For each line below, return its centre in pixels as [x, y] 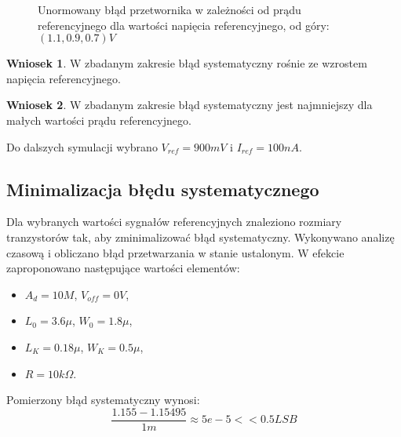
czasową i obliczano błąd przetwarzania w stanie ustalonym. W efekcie [175, 252]
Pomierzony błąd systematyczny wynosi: [103, 400]
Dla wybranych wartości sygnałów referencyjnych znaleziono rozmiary [174, 222]
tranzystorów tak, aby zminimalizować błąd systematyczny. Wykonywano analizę [200, 237]
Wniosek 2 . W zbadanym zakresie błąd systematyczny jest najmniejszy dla [190, 105]
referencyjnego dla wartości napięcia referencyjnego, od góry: [184, 25]
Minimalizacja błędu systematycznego [163, 189]
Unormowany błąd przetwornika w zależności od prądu [170, 9]
